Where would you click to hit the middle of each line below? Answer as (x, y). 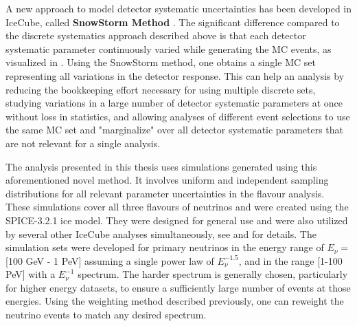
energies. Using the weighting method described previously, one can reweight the (175, 301)
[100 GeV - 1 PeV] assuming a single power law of (110, 260)
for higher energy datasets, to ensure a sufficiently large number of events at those (178, 287)
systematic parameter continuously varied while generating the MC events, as (169, 48)
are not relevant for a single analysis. (83, 143)
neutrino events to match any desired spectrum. (106, 315)
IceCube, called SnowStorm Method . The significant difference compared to (173, 22)
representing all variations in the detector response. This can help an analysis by (175, 75)
